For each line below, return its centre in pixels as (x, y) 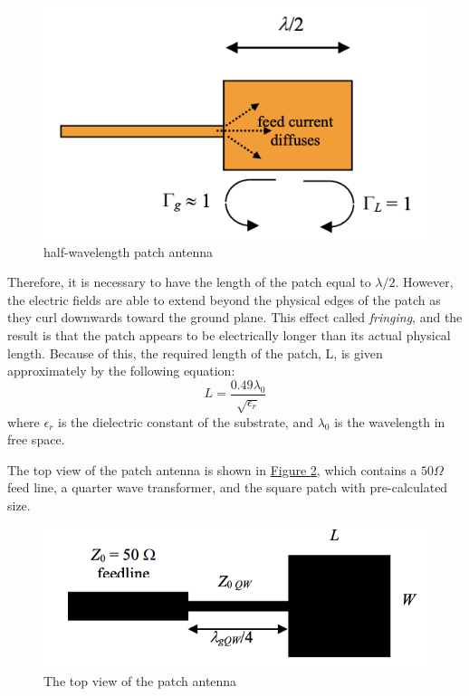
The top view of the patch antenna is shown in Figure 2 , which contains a (212, 469)
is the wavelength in (390, 421)
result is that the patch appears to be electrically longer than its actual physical (229, 334)
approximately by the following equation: (121, 371)
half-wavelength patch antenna (129, 251)
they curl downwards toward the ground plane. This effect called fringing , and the (235, 317)
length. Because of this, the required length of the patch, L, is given (195, 353)
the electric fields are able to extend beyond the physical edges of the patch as (224, 299)
